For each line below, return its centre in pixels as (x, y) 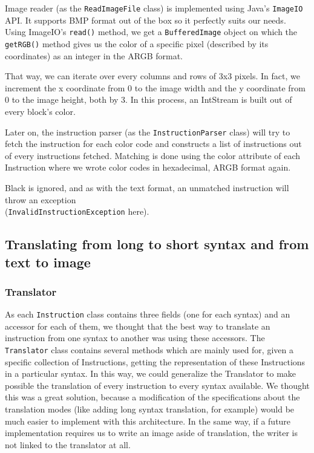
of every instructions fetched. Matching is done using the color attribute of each (153, 155)
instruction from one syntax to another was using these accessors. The (135, 338)
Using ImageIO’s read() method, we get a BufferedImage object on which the (151, 32)
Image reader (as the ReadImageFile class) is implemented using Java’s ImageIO (154, 8)
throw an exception (41, 199)
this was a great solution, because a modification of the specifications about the (152, 397)
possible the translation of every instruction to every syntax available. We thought (157, 385)
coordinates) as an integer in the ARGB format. (94, 55)
